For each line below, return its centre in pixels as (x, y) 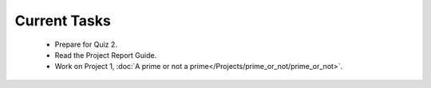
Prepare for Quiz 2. (86, 44)
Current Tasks (63, 21)
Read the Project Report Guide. (106, 55)
